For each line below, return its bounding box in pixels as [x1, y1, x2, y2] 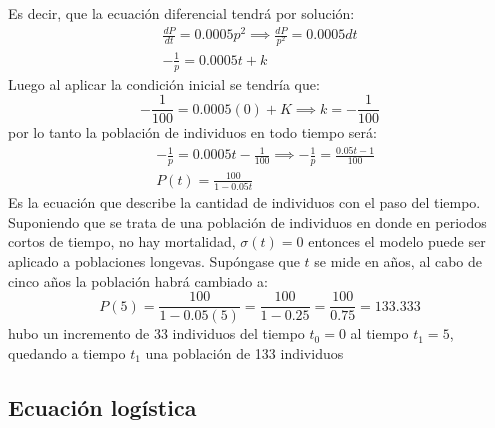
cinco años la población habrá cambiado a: [8, 270, 268, 291]
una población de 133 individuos [145, 342, 344, 363]
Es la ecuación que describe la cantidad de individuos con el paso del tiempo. [8, 192, 481, 213]
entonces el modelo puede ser [308, 231, 486, 252]
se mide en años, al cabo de [314, 250, 483, 271]
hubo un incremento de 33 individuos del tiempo [8, 323, 305, 344]
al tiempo [350, 323, 409, 344]
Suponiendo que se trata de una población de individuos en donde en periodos [8, 211, 487, 232]
